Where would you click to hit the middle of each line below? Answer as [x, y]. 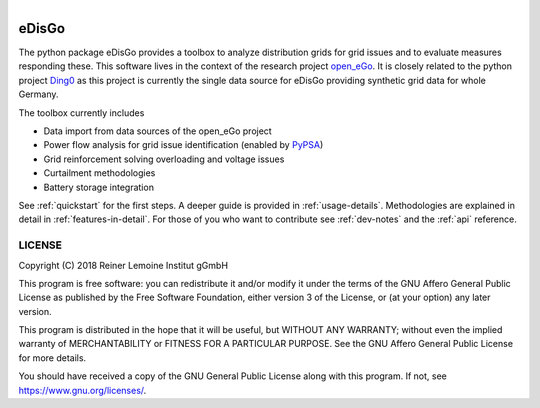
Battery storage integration [99, 187]
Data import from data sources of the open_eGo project [157, 131]
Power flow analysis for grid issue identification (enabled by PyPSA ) [183, 145]
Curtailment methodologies [99, 173]
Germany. [38, 94]
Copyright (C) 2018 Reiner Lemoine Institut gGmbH [123, 265]
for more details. [52, 357]
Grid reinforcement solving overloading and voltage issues [164, 159]
